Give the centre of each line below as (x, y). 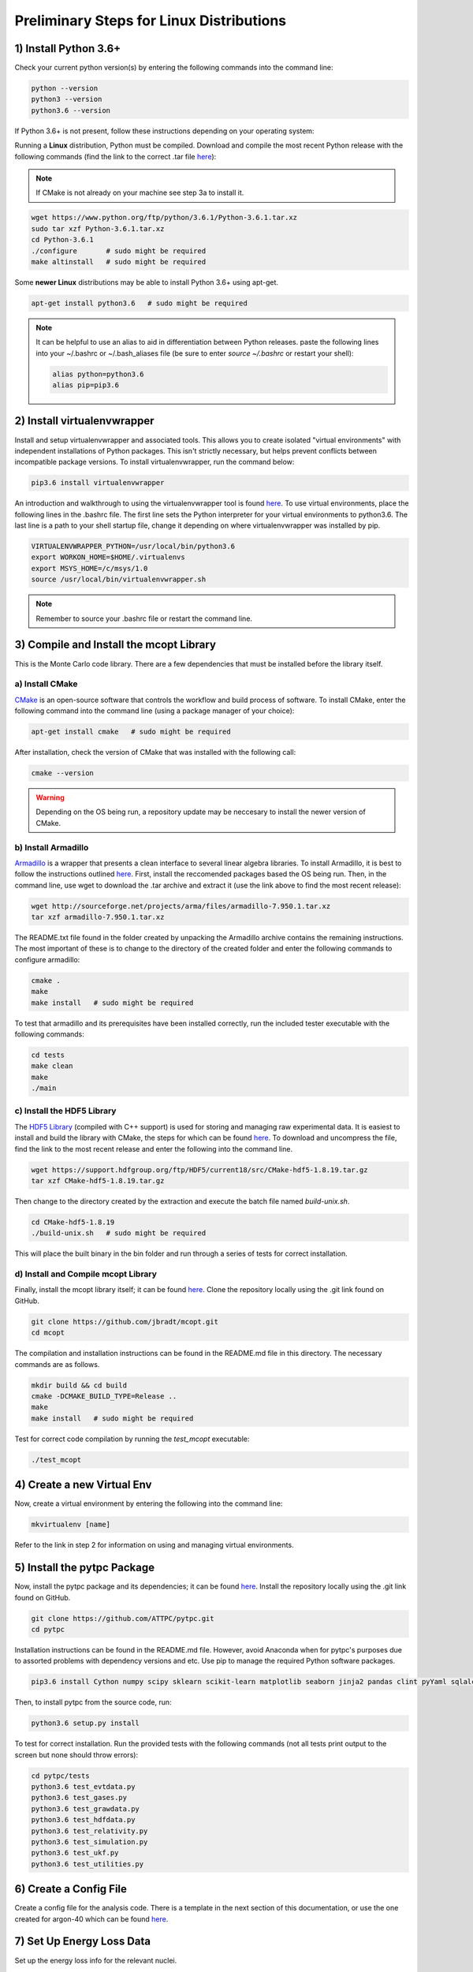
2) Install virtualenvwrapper (84, 421)
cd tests (48, 1055)
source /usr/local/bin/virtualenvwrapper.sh (119, 579)
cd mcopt (48, 1333)
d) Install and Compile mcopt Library (86, 1274)
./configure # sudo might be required (119, 251)
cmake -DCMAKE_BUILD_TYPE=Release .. (104, 1396)
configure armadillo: (47, 959)
